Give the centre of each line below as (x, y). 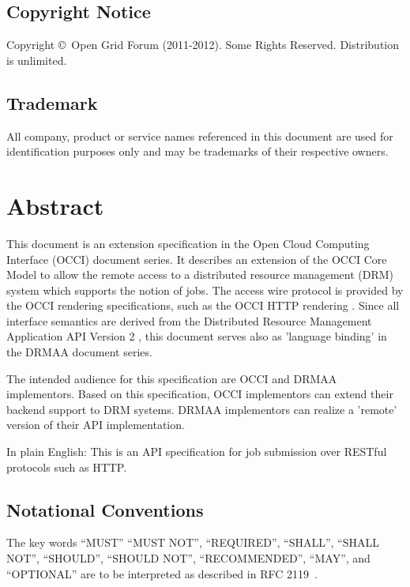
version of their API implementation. (96, 425)
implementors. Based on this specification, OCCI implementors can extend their (200, 394)
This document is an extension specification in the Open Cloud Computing (188, 243)
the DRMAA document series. (79, 352)
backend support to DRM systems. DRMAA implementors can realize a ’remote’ (202, 409)
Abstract (55, 205)
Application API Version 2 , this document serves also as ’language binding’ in (197, 336)
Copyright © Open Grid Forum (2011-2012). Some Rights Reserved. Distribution (203, 45)
